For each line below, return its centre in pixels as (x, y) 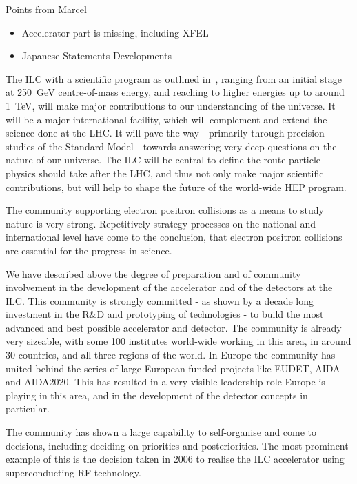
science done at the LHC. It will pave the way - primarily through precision (165, 133)
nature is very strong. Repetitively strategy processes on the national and (161, 223)
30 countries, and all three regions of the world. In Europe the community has (171, 355)
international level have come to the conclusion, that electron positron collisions (174, 237)
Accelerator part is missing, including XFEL (115, 32)
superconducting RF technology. (73, 472)
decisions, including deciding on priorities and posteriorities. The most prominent (177, 445)
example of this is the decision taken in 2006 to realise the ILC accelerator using (175, 459)
